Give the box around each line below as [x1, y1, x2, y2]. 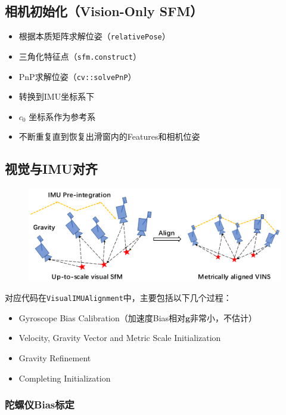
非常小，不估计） [190, 311, 257, 324]
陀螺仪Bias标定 [5, 397, 74, 412]
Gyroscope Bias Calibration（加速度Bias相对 [18, 311, 186, 324]
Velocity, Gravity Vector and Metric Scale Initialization [18, 331, 221, 344]
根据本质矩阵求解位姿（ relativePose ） [18, 30, 170, 42]
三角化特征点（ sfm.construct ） [18, 50, 141, 62]
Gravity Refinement [18, 351, 91, 364]
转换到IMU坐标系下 [18, 90, 95, 103]
